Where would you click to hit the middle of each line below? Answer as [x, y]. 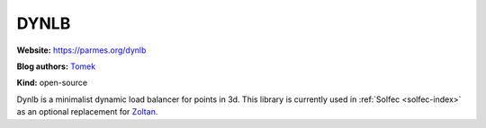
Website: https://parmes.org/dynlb [81, 50]
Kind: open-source [52, 83]
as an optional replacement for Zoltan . [87, 112]
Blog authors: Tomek [56, 66]
